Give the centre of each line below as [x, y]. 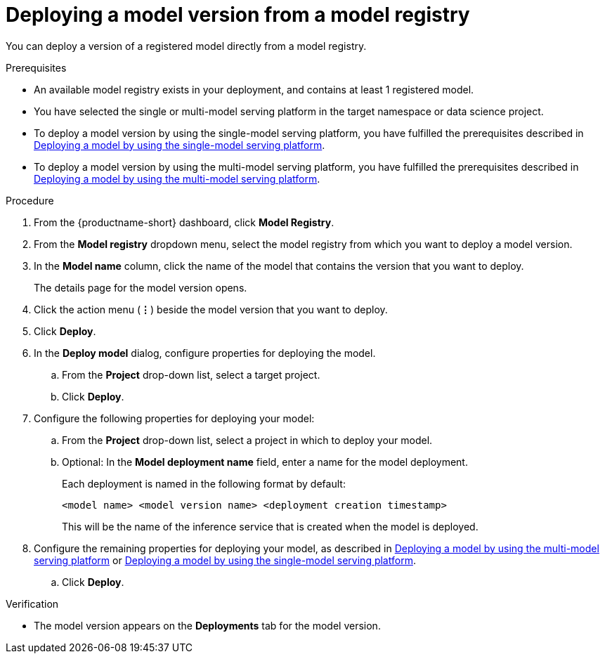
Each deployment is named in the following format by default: [204, 483]
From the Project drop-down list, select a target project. [191, 374]
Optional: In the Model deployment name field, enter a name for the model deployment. [265, 462]
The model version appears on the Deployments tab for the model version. [207, 625]
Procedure [30, 200]
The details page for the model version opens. [141, 287]
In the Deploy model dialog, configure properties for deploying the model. [205, 353]
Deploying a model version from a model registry [238, 15]
